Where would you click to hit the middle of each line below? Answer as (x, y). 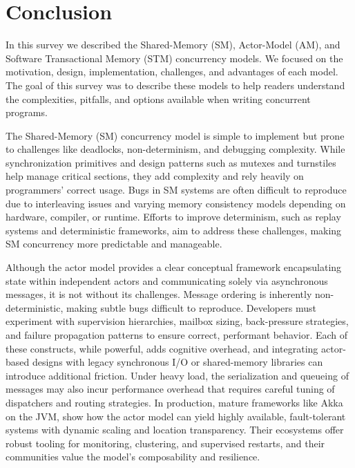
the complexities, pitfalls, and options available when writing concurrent (158, 99)
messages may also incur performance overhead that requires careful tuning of (170, 389)
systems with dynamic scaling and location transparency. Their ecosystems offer (175, 430)
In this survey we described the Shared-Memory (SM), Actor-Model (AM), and (173, 45)
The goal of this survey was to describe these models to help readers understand (175, 85)
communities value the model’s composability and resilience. (133, 457)
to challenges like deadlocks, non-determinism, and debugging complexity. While (175, 149)
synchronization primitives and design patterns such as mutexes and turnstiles (171, 162)
